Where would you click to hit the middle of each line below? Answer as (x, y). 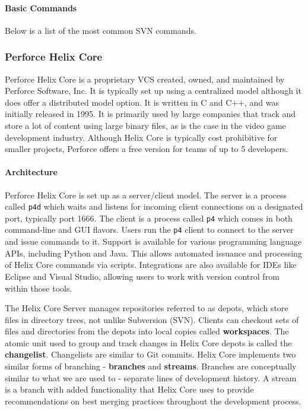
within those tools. (39, 288)
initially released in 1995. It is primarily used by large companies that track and (150, 114)
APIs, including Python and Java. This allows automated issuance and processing (153, 253)
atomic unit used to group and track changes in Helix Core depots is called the (148, 342)
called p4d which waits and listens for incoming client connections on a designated (154, 206)
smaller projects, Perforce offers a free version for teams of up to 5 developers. (147, 149)
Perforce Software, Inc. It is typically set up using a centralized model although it (153, 91)
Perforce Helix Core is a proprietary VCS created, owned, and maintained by (145, 79)
